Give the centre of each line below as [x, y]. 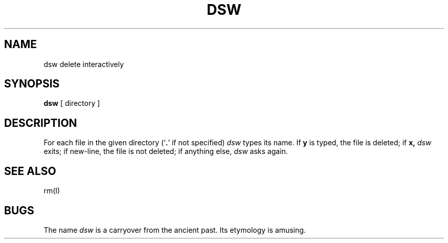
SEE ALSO [30, 171]
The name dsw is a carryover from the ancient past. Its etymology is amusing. [175, 230]
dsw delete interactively [84, 64]
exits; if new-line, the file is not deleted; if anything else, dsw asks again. [166, 151]
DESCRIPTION [41, 123]
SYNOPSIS [32, 84]
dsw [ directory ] [72, 103]
